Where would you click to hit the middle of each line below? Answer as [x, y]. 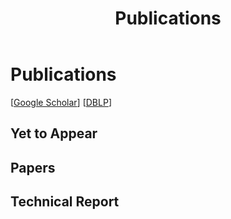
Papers [33, 167]
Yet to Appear [54, 133]
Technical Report [65, 202]
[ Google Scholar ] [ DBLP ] [61, 102]
